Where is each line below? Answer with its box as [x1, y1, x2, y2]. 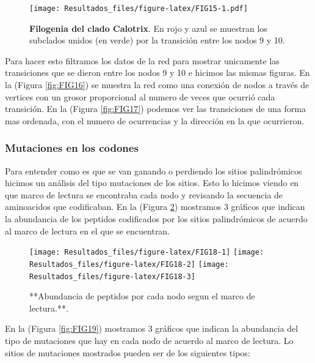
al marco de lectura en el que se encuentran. [5, 224, 170, 237]
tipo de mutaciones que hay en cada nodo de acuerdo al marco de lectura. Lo [5, 334, 294, 346]
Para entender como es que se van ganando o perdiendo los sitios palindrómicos [5, 164, 302, 177]
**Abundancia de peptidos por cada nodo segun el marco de [29, 290, 255, 302]
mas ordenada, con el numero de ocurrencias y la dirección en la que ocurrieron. [5, 114, 305, 127]
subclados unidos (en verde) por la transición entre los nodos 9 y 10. [29, 34, 285, 47]
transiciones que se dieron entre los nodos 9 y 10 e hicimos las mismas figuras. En [5, 66, 310, 79]
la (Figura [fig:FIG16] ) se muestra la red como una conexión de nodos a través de [5, 78, 310, 91]
